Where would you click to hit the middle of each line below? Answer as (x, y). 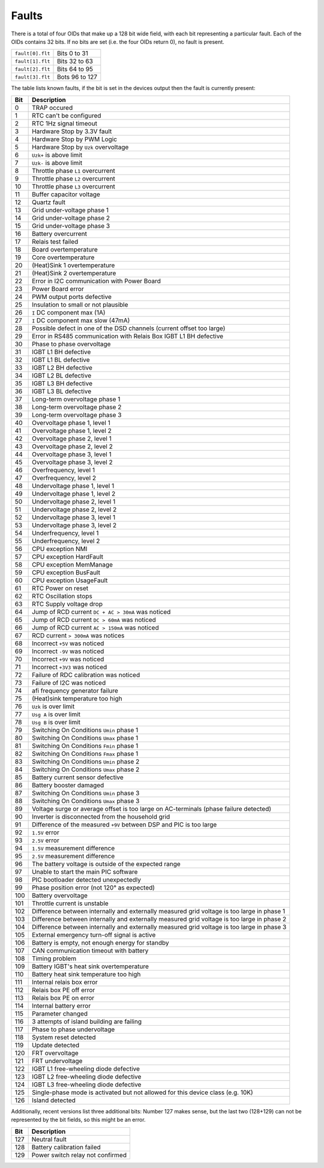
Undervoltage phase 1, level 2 (74, 493)
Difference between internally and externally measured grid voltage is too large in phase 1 (159, 911)
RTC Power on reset (60, 588)
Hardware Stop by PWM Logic (74, 139)
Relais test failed (55, 241)
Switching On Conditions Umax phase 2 (86, 769)
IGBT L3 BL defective (62, 391)
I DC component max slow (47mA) (81, 320)
